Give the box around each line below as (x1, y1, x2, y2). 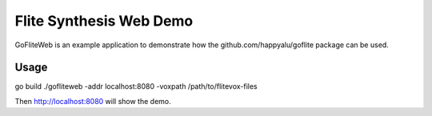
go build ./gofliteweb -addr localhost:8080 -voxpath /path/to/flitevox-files (14, 82, 258, 91)
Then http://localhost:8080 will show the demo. (14, 96, 171, 106)
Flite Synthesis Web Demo (14, 12, 194, 30)
